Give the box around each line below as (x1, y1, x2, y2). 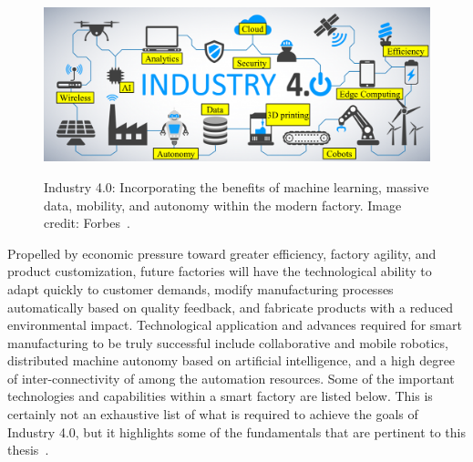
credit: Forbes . (44, 213, 130, 232)
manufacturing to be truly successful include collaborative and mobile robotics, (7, 333, 448, 352)
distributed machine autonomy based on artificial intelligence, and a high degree (7, 351, 456, 370)
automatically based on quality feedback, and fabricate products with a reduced (7, 297, 454, 316)
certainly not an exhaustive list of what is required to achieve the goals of (7, 405, 418, 424)
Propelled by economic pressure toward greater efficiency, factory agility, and (7, 243, 437, 262)
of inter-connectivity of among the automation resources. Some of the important (7, 368, 455, 387)
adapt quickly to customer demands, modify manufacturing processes (7, 279, 394, 298)
